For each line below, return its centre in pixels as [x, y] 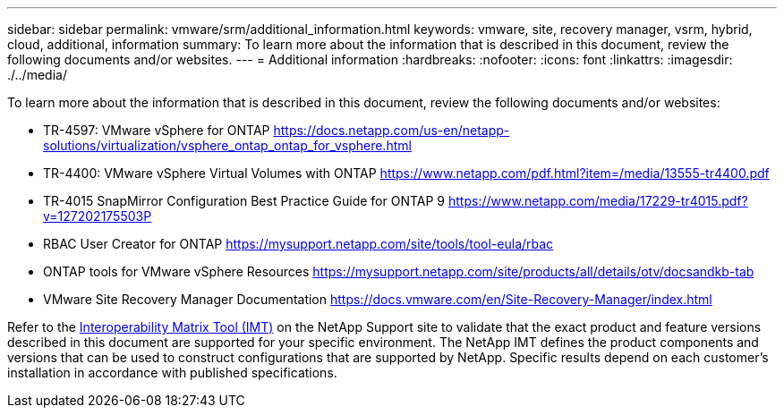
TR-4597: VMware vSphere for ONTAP [157, 130]
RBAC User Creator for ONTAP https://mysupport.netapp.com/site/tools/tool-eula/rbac [298, 244]
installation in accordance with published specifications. [172, 373]
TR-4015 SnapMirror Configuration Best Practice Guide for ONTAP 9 [244, 201]
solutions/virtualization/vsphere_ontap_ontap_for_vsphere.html [227, 145]
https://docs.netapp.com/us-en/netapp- [392, 130]
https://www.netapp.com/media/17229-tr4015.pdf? [598, 201]
